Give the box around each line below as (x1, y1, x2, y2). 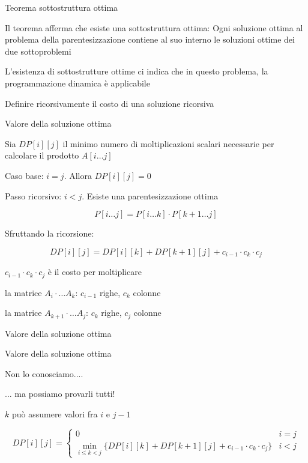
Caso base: (5, 169, 44, 181)
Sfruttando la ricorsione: (5, 227, 94, 240)
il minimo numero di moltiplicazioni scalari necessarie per (62, 137, 274, 150)
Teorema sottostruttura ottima (5, 1, 118, 13)
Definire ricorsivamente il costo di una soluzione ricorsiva (5, 97, 214, 109)
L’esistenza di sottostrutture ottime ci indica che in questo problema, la (5, 65, 268, 77)
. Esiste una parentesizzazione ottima (82, 189, 219, 202)
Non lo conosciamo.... (5, 367, 83, 380)
